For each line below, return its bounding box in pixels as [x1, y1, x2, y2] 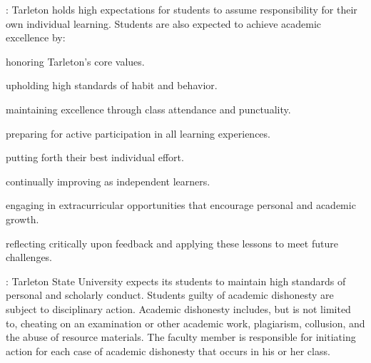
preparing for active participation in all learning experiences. [6, 126, 270, 140]
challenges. [6, 250, 53, 265]
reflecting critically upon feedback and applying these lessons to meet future [6, 235, 338, 250]
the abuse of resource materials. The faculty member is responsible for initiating [6, 329, 356, 344]
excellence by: [6, 30, 66, 45]
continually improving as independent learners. [6, 173, 210, 188]
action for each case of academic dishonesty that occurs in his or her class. [6, 343, 330, 358]
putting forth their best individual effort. [6, 150, 184, 165]
